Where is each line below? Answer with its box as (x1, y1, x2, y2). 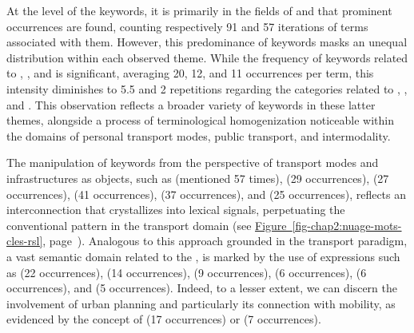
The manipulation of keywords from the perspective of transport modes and (6, 154, 379, 171)
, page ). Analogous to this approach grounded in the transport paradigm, (42, 232, 408, 249)
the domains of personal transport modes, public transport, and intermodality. (6, 127, 391, 144)
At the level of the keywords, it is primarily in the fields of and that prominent (6, 2, 392, 18)
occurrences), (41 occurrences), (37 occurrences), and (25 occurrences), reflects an (6, 185, 407, 202)
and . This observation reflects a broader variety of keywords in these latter (6, 96, 376, 113)
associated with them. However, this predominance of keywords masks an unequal (6, 34, 408, 50)
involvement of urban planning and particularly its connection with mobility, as (6, 295, 396, 311)
